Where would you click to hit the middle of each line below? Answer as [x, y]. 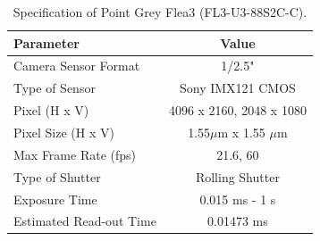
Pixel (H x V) [51, 110]
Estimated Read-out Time [85, 221]
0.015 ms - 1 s [238, 199]
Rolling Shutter [237, 176]
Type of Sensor [55, 88]
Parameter [46, 42]
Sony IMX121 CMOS [237, 88]
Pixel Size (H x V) [64, 132]
